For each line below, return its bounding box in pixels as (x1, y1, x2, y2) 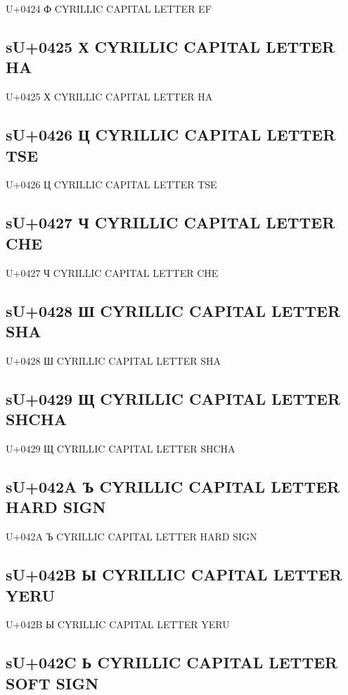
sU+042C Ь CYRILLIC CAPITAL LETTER (6, 651, 338, 673)
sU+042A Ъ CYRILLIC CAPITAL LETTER (6, 475, 340, 497)
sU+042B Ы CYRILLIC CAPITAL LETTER (6, 564, 342, 585)
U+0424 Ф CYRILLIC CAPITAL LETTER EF (6, 1, 212, 15)
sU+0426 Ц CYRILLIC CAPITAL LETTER (6, 124, 336, 145)
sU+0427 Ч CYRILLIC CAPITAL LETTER (6, 212, 335, 233)
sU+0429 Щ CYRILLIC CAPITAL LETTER (6, 387, 341, 409)
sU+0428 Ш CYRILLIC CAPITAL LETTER (6, 299, 341, 321)
